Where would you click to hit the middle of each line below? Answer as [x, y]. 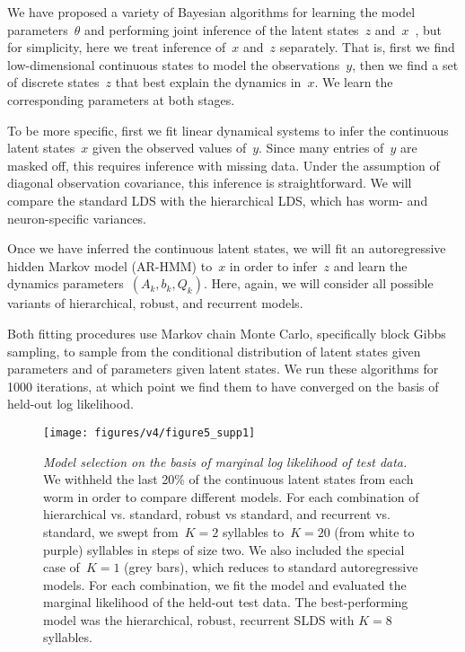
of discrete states [53, 82]
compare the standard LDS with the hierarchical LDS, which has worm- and [218, 200]
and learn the [370, 265]
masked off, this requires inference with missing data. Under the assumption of [224, 165]
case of [61, 567]
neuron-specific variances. [77, 218]
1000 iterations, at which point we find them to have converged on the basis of [223, 386]
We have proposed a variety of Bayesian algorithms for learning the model [211, 12]
